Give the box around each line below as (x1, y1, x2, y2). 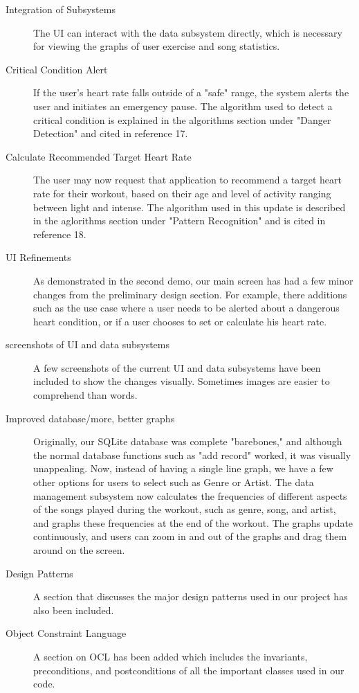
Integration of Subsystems (6, 2, 116, 16)
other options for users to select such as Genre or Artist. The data (33, 475, 314, 489)
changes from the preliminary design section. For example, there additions (33, 287, 347, 301)
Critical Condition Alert (6, 62, 108, 76)
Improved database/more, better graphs (6, 411, 175, 425)
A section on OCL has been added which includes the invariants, (33, 649, 308, 663)
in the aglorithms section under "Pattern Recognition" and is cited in (33, 213, 326, 228)
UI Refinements (6, 250, 71, 264)
